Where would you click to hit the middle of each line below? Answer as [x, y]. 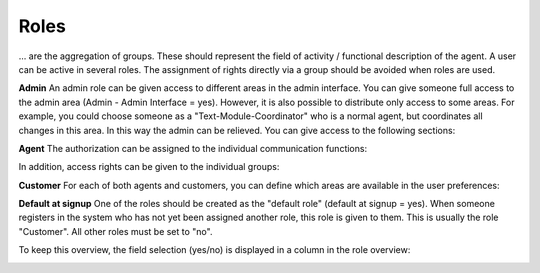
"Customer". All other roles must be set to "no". [115, 231]
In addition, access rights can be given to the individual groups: [149, 167]
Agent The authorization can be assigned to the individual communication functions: [193, 148]
